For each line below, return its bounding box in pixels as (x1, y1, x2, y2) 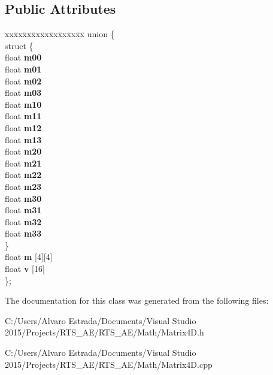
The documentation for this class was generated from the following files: (5, 294, 269, 307)
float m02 (5, 74, 42, 87)
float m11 (5, 110, 42, 122)
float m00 (5, 51, 42, 63)
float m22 (5, 168, 42, 181)
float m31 (5, 204, 42, 216)
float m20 (5, 145, 42, 158)
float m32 (5, 215, 42, 228)
